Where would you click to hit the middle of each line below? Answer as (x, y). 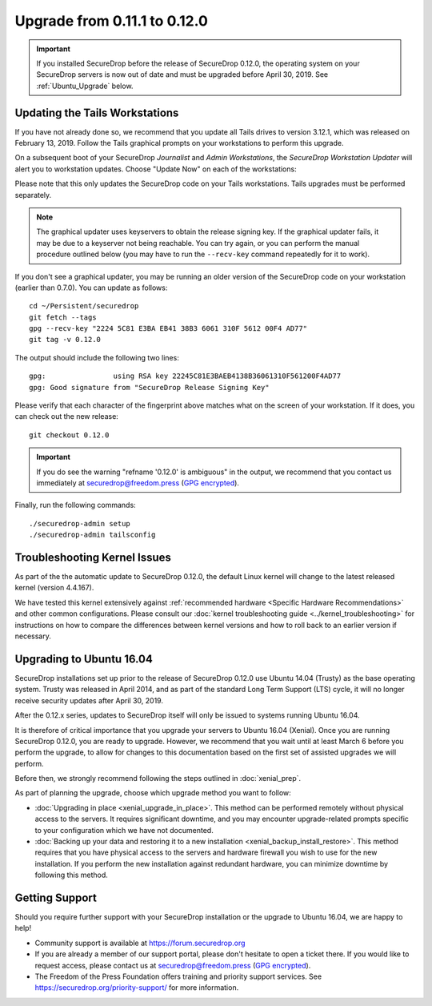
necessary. (33, 636)
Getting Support (56, 898)
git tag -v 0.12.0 (65, 340)
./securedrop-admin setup (80, 523)
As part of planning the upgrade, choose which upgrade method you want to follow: (153, 793)
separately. (33, 195)
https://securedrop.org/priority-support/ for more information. (137, 988)
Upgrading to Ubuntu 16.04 (84, 659)
